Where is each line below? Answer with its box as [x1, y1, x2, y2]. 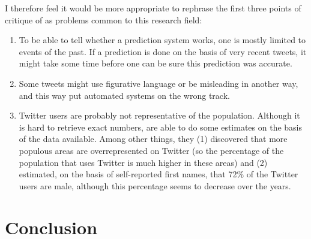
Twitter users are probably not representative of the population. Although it [19, 109, 300, 122]
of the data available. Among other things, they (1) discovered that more [19, 132, 288, 145]
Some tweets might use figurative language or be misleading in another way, [19, 77, 298, 89]
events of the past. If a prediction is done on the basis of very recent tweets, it [19, 45, 307, 58]
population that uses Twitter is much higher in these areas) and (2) [19, 156, 268, 168]
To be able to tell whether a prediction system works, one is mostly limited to [19, 34, 306, 46]
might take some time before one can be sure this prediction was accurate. [19, 57, 292, 69]
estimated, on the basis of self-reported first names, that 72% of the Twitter [19, 168, 298, 180]
